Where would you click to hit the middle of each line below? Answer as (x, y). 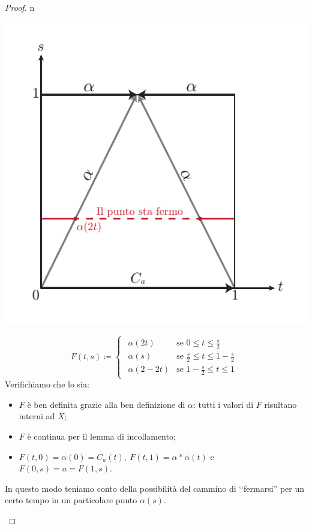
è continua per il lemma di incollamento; (101, 436)
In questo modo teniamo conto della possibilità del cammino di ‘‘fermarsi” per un (154, 488)
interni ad (37, 416)
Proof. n (20, 7)
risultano (280, 404)
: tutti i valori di (223, 404)
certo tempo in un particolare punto (71, 500)
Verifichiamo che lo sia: (47, 384)
